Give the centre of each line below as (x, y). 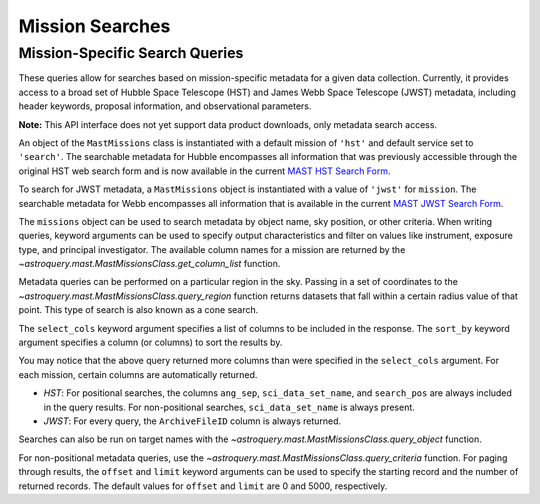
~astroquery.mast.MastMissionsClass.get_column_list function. (149, 264)
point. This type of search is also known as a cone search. (138, 310)
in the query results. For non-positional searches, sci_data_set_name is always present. (229, 407)
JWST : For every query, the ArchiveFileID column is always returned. (192, 421)
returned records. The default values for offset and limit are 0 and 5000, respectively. (203, 486)
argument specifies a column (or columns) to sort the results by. (150, 342)
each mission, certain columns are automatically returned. (138, 374)
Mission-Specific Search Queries (131, 53)
